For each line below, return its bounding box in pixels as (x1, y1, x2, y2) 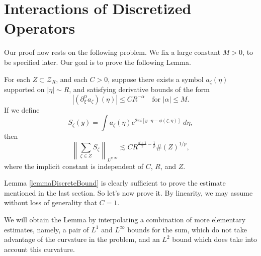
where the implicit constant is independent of (4, 160, 144, 171)
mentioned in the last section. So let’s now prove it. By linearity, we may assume (4, 187, 253, 198)
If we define (4, 104, 40, 115)
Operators (4, 18, 75, 38)
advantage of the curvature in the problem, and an (4, 234, 160, 244)
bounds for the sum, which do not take (127, 224, 247, 234)
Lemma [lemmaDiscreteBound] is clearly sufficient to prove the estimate (4, 178, 226, 188)
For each (4, 73, 30, 84)
